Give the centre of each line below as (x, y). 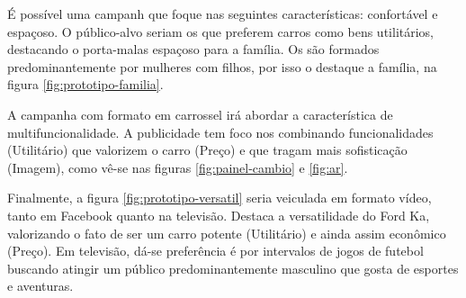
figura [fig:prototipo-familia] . (85, 84)
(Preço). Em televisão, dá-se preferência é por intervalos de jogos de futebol (215, 251)
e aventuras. (40, 286)
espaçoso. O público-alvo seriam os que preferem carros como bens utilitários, (221, 31)
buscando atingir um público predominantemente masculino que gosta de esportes (233, 268)
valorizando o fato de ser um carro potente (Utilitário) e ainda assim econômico (227, 233)
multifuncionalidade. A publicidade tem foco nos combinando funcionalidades (220, 132)
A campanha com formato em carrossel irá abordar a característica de (200, 114)
